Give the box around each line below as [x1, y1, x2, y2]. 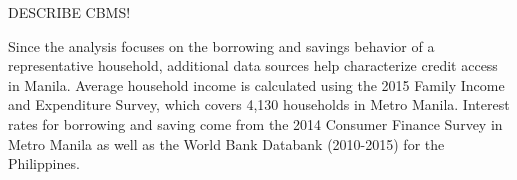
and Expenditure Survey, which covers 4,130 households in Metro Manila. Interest [8, 94, 510, 115]
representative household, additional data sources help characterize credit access [8, 55, 498, 76]
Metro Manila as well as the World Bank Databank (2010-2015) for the [8, 133, 445, 154]
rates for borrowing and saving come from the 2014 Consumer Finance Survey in [8, 113, 503, 134]
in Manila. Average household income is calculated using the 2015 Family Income [8, 74, 505, 95]
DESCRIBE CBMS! [8, 2, 131, 22]
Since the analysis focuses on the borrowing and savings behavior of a [8, 35, 435, 56]
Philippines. [8, 153, 80, 174]
